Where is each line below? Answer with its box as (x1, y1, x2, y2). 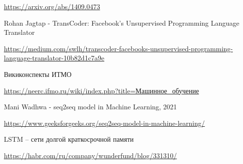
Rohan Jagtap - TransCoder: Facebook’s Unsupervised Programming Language (4, 17, 240, 28)
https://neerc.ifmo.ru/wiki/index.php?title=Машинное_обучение (4, 85, 199, 95)
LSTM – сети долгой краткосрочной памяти (4, 134, 134, 144)
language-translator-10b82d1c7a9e (4, 53, 105, 63)
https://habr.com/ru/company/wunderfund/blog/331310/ (4, 150, 177, 160)
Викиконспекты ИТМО (4, 69, 72, 79)
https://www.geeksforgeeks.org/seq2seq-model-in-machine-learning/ (4, 118, 205, 128)
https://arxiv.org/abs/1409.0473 (4, 1, 100, 11)
